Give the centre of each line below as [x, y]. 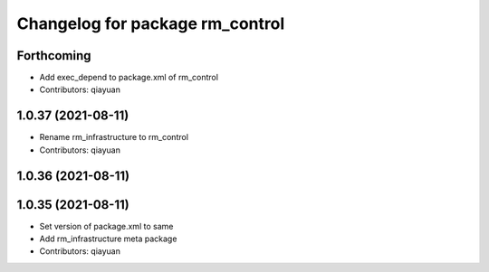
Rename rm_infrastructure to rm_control [114, 137]
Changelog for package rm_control [151, 23]
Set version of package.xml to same [106, 226]
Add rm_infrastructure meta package [108, 239]
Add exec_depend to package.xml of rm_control [129, 78]
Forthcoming [54, 56]
